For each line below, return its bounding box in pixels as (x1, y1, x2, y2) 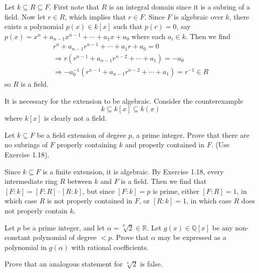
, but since (82, 185, 115, 196)
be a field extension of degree (37, 129, 126, 140)
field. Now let (5, 11, 46, 22)
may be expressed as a (158, 232, 226, 242)
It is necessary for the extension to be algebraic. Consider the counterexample (5, 95, 243, 106)
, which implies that (65, 11, 126, 22)
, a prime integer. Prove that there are (132, 129, 249, 140)
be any (212, 222, 233, 232)
